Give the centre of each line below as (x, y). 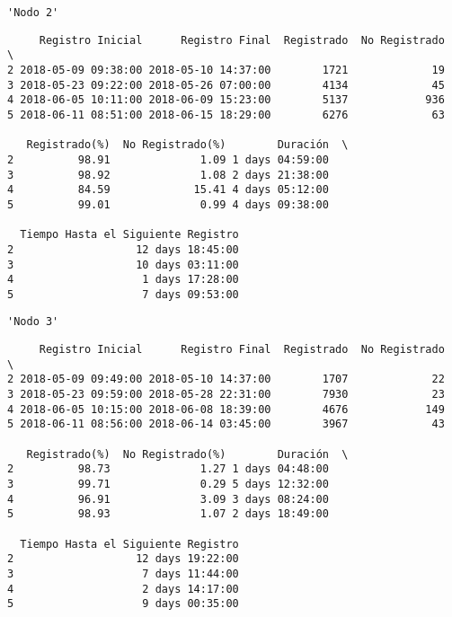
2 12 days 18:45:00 (123, 249)
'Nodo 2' (33, 13)
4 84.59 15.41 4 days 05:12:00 (168, 190)
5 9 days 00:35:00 (123, 604)
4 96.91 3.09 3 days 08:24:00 (168, 499)
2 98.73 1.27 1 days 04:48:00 (168, 469)
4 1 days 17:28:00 (123, 280)
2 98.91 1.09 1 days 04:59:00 (168, 159)
